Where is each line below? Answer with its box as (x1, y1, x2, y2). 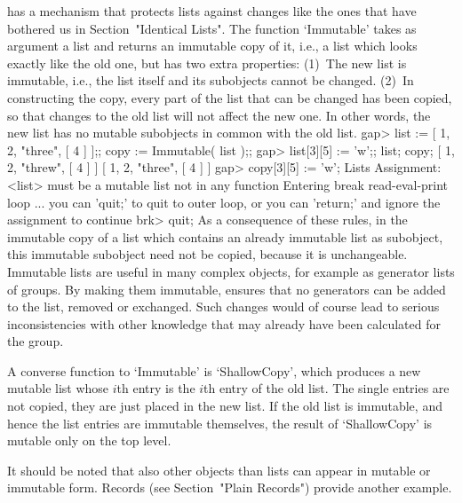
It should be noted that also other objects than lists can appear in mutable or (7, 460, 431, 479)
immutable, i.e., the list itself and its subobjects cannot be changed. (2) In (7, 71, 414, 90)
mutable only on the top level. (7, 431, 171, 450)
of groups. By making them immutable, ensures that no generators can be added (7, 279, 446, 298)
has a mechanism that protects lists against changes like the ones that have (7, 2, 417, 20)
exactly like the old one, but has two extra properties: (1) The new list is (7, 53, 407, 72)
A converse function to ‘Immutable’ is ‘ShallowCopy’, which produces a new (7, 361, 421, 380)
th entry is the (116, 379, 195, 397)
